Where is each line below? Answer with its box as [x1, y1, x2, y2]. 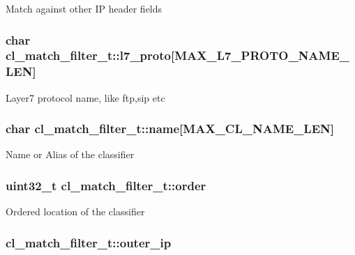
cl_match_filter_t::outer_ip [6, 233, 172, 251]
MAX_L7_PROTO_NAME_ [174, 47, 350, 64]
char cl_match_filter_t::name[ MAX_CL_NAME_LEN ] [6, 120, 334, 137]
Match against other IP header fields [6, 1, 163, 15]
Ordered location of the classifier [6, 204, 145, 219]
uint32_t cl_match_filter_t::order [6, 176, 206, 194]
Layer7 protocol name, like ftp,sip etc [6, 90, 165, 105]
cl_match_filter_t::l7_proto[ [6, 47, 175, 64]
